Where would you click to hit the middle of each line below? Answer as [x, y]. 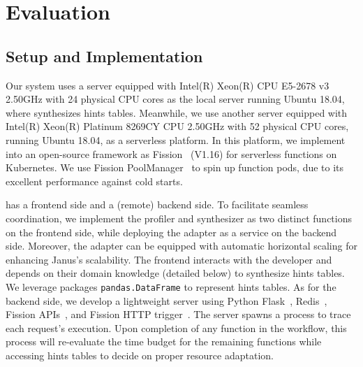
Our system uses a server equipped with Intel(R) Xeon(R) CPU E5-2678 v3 [168, 85]
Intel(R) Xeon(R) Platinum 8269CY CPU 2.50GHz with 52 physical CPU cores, [177, 126]
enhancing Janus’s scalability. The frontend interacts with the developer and [169, 259]
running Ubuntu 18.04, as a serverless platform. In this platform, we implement [176, 139]
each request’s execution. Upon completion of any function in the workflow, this [176, 328]
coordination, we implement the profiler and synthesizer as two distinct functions [179, 218]
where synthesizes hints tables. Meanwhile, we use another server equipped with [177, 112]
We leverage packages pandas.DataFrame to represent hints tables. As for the [171, 286]
